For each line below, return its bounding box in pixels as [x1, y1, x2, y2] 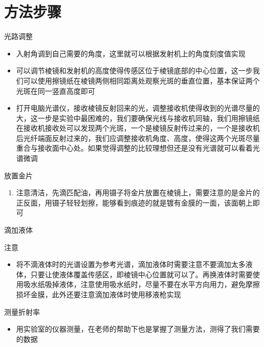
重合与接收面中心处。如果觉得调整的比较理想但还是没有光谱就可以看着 [16, 142, 253, 153]
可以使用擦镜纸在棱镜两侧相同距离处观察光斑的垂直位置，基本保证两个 [23, 75, 260, 86]
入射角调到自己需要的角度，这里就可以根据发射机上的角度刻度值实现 [16, 48, 246, 58]
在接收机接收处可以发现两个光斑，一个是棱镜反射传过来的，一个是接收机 [16, 123, 260, 133]
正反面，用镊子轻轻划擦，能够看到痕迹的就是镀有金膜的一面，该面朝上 [16, 197, 253, 208]
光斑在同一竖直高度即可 [16, 85, 95, 96]
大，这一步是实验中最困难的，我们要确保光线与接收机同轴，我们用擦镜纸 [16, 112, 260, 123]
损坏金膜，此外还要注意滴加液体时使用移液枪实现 [16, 289, 181, 299]
